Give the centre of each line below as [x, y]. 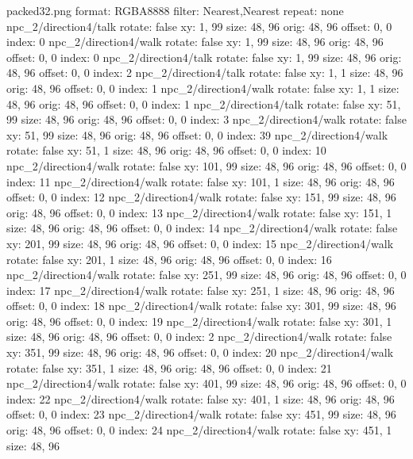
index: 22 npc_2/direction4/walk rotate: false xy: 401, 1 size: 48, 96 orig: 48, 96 [201, 398]
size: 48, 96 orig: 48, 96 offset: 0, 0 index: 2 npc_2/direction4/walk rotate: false [199, 337]
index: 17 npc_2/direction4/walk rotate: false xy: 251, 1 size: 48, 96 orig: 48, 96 [201, 290]
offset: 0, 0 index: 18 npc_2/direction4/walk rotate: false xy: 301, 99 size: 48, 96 [201, 306]
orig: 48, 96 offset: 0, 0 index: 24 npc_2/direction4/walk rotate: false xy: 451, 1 [199, 430]
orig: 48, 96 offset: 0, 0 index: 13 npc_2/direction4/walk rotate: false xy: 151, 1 [199, 212]
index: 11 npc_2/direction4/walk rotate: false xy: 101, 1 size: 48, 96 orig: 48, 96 [201, 181]
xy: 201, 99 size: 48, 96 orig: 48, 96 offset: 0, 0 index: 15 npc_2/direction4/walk [200, 243]
